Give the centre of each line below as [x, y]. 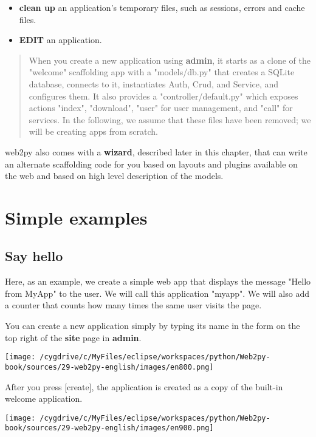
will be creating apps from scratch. [94, 131]
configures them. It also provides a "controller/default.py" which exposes [163, 96]
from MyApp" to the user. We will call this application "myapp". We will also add [157, 293]
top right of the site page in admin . [73, 337]
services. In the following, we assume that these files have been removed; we [170, 119]
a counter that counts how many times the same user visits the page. [133, 305]
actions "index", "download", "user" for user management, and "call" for [161, 108]
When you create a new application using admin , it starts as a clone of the [170, 60]
